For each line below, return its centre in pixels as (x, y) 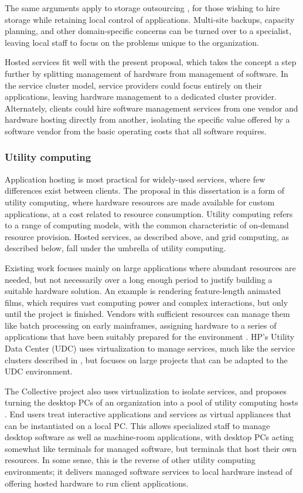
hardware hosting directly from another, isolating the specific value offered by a (147, 119)
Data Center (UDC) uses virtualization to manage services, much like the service (150, 348)
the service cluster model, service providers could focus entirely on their (133, 85)
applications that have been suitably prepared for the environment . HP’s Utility (150, 337)
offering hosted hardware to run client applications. (97, 483)
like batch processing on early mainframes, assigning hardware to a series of (141, 325)
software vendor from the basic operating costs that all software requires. (136, 131)
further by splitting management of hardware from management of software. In (147, 73)
